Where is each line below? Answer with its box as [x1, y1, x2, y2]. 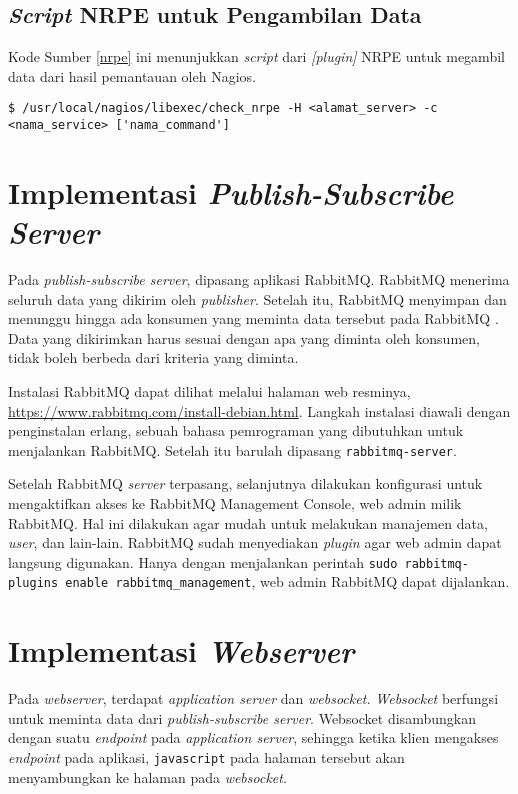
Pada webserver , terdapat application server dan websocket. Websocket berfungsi [8, 688, 499, 709]
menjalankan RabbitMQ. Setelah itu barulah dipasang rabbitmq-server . [8, 439, 457, 460]
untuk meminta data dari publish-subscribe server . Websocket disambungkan [8, 707, 476, 728]
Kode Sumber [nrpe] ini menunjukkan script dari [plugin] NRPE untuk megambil [8, 46, 505, 67]
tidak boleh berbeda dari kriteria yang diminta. [8, 347, 299, 368]
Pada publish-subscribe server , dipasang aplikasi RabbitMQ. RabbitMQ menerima [8, 269, 510, 290]
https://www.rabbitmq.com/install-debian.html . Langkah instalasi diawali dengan [8, 400, 511, 421]
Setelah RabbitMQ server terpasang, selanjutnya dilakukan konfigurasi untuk [8, 473, 483, 494]
